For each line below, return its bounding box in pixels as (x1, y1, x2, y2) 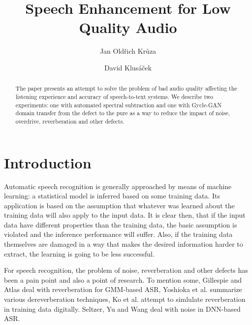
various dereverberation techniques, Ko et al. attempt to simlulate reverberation (4, 294, 246, 304)
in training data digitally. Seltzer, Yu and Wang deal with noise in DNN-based (4, 303, 241, 314)
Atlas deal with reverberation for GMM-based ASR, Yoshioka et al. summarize (4, 284, 242, 294)
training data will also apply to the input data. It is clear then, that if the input (4, 210, 246, 220)
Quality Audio (79, 17, 177, 37)
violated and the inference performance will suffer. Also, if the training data (4, 229, 233, 239)
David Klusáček (104, 62, 152, 72)
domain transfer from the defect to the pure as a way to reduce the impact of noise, (15, 109, 230, 117)
